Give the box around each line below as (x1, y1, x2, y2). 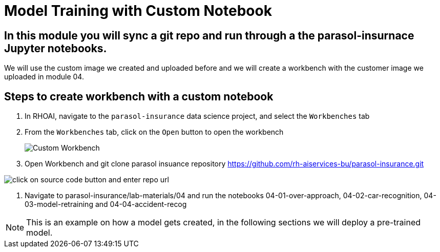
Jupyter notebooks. (4, 41, 107, 55)
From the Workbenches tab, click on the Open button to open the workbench (25, 128, 284, 137)
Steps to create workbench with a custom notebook (4, 90, 274, 103)
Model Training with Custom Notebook (4, 2, 272, 19)
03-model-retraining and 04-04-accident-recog (25, 200, 187, 209)
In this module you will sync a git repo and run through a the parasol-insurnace (4, 29, 414, 42)
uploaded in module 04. (4, 72, 84, 81)
